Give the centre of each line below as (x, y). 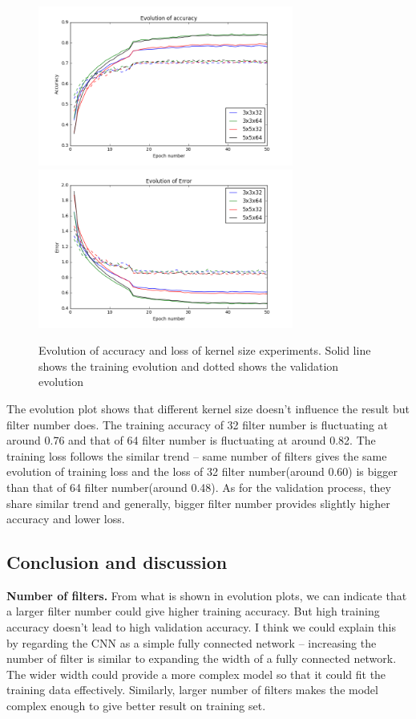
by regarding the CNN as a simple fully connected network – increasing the (192, 642)
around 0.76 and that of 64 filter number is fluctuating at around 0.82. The (191, 440)
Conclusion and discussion (117, 562)
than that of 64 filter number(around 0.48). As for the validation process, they (199, 487)
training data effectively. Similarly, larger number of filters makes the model (192, 690)
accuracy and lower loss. (66, 519)
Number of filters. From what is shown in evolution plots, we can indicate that (207, 595)
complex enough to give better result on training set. (136, 706)
